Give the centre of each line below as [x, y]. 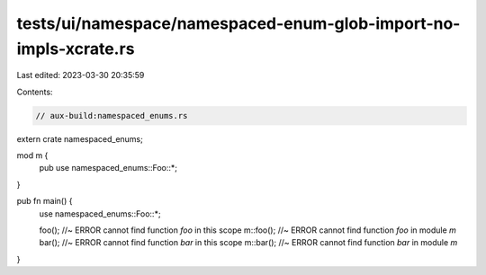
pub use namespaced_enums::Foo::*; [108, 168]
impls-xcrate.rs [76, 49]
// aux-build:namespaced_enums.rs [112, 115]
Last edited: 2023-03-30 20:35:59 [81, 75]
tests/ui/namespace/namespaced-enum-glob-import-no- [238, 23]
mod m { [32, 155]
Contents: [35, 92]
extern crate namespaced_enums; [80, 138]
